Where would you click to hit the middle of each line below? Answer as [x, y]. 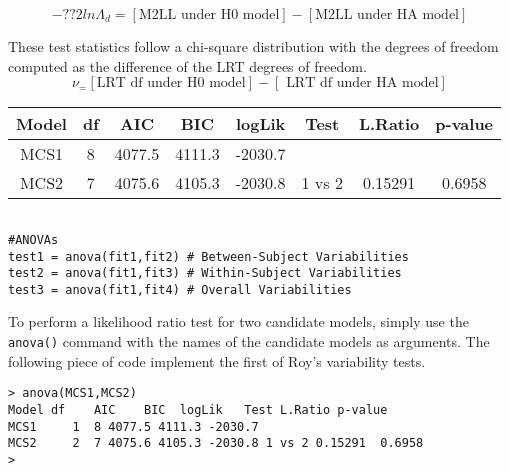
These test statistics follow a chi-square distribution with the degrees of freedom [253, 46]
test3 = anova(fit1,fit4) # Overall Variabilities [180, 289]
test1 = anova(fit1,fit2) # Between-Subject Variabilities [208, 256]
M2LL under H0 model [209, 15]
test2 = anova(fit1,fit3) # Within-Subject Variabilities [205, 273]
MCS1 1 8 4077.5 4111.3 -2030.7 [133, 426]
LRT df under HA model [362, 83]
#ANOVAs [33, 239]
